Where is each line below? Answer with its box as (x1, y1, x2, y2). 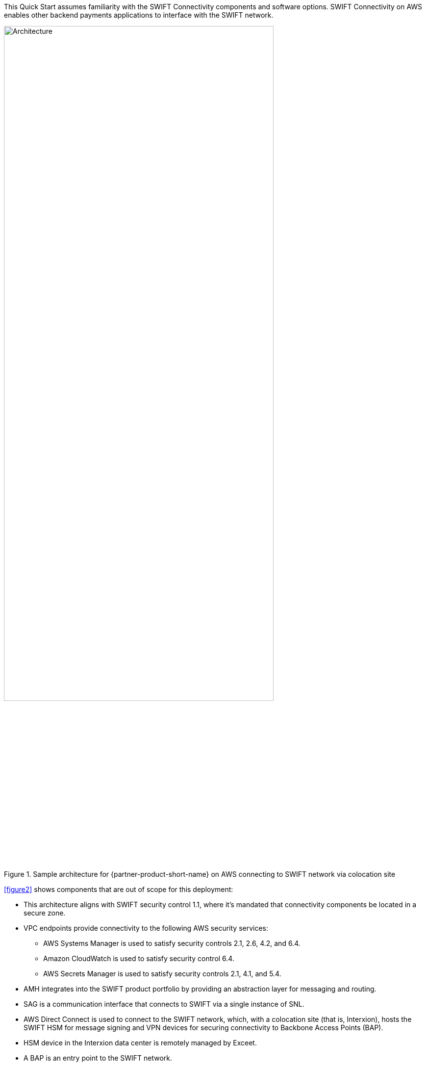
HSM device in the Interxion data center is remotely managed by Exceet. (24, 1038, 257, 1047)
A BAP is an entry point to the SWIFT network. (24, 1053, 173, 1062)
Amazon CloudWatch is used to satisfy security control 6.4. (43, 954, 234, 963)
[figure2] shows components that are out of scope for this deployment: (4, 885, 233, 893)
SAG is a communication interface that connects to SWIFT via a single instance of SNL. (24, 999, 304, 1008)
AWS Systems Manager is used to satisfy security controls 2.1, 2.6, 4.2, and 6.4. (43, 939, 301, 947)
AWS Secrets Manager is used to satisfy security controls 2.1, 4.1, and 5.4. (43, 969, 281, 978)
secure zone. (24, 908, 66, 917)
